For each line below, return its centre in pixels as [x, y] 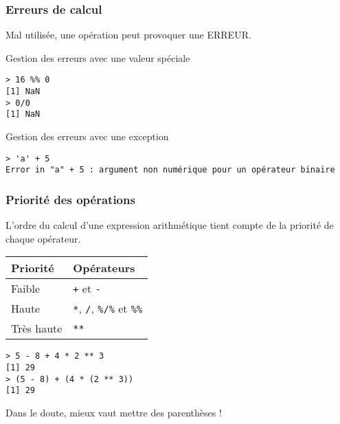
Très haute [37, 328]
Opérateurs [104, 268]
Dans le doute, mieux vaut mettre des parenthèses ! [114, 412]
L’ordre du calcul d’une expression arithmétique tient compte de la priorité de [170, 225]
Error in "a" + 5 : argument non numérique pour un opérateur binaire [170, 170]
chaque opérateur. [43, 238]
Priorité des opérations [70, 199]
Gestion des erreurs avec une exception [87, 136]
